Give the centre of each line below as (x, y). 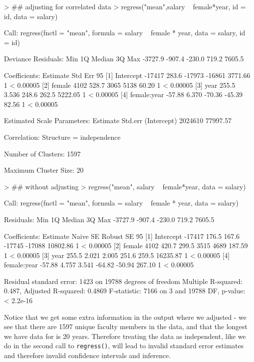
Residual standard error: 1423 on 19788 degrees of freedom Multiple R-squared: (123, 281)
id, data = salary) (31, 16)
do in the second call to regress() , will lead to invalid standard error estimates (124, 346)
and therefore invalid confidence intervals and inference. (88, 355)
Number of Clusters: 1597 (42, 153)
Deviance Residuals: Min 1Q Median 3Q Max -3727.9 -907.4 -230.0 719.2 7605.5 (124, 59)
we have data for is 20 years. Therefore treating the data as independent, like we (125, 336)
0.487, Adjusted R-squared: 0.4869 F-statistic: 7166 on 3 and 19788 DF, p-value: (125, 291)
